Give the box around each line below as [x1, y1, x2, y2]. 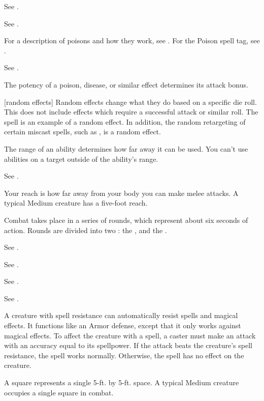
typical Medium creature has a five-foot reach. [4, 197, 148, 208]
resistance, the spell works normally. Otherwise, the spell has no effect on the [4, 350, 244, 360]
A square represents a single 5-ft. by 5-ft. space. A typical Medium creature [4, 377, 239, 388]
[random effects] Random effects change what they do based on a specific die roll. [4, 96, 257, 107]
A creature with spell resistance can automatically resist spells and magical [4, 310, 238, 321]
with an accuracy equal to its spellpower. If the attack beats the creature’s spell [4, 340, 252, 351]
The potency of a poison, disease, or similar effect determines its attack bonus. [4, 79, 248, 90]
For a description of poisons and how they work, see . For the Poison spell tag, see [4, 35, 260, 46]
